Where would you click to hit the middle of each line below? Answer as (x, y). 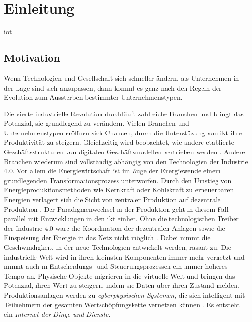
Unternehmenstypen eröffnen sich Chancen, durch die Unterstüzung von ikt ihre (123, 132)
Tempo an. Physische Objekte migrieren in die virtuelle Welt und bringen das (119, 275)
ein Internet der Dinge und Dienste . (57, 314)
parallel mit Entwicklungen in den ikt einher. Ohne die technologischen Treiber (121, 218)
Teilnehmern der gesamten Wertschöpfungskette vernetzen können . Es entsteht (122, 304)
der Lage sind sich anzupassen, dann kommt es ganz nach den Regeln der (113, 87)
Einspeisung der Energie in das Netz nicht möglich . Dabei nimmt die (107, 237)
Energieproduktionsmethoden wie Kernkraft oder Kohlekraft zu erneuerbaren (119, 190)
